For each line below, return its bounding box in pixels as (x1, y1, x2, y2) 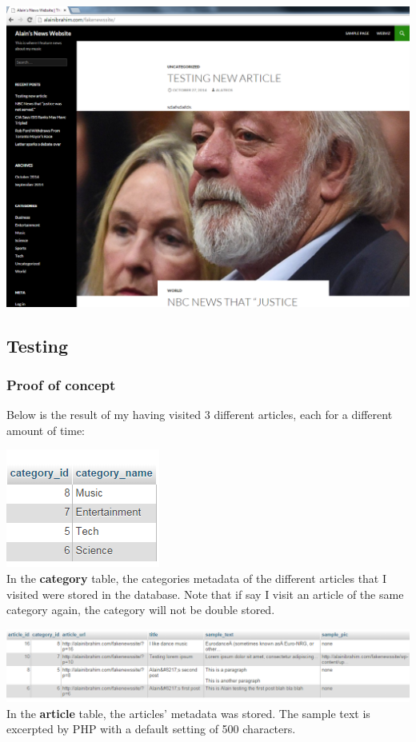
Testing (6, 333, 68, 357)
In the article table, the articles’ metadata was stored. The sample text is (6, 704, 370, 721)
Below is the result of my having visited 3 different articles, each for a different (6, 406, 393, 423)
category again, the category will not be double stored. (6, 601, 275, 618)
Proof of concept (6, 374, 116, 394)
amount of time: (6, 421, 85, 438)
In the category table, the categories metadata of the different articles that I (6, 569, 387, 586)
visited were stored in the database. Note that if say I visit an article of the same (6, 585, 404, 602)
